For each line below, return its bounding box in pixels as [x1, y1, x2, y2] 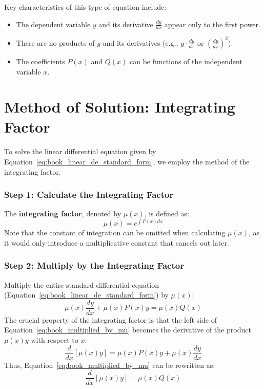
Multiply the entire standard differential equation [4, 279, 159, 290]
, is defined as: [144, 208, 189, 219]
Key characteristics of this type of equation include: [4, 2, 167, 12]
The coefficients [16, 55, 65, 66]
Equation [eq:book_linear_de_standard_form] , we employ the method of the [4, 156, 250, 167]
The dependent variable [16, 18, 91, 29]
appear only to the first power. [164, 18, 260, 29]
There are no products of [16, 37, 95, 48]
